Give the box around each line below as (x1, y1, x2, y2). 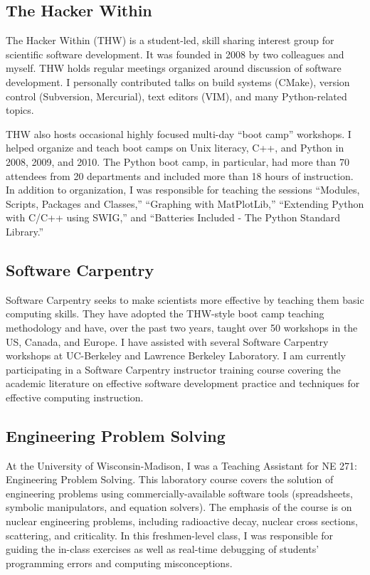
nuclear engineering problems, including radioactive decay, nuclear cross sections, (6, 514, 358, 529)
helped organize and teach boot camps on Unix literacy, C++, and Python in (6, 140, 344, 155)
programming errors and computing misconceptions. (6, 555, 233, 570)
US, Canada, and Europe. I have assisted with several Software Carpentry (6, 334, 329, 349)
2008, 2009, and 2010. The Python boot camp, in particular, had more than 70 (6, 154, 349, 169)
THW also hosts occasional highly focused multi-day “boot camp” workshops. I (6, 126, 351, 141)
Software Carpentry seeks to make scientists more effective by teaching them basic (6, 292, 364, 307)
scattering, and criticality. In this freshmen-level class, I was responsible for (6, 527, 334, 542)
